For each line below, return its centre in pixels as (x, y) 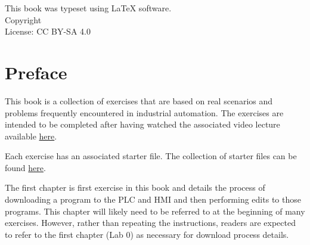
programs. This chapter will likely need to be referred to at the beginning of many (155, 211)
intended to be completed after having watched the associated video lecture (142, 124)
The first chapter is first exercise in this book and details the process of (135, 187)
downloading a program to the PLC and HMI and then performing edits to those (153, 199)
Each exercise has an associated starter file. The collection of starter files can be (151, 156)
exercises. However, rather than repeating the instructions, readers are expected (150, 223)
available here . (31, 136)
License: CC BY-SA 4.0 (48, 31)
